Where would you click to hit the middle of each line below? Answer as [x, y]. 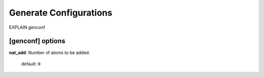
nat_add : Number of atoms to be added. [50, 53]
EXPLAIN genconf [27, 27]
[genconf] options [37, 41]
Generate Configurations [61, 13]
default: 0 [31, 64]
